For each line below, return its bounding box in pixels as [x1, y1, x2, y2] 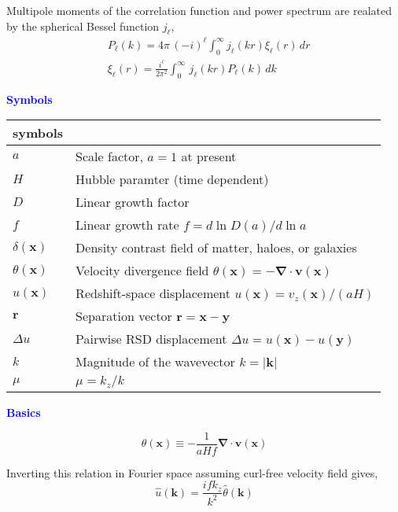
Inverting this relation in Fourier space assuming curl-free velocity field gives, [6, 464, 378, 481]
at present [181, 147, 237, 166]
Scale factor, [76, 147, 143, 166]
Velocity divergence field [76, 261, 209, 280]
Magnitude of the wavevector [76, 352, 235, 371]
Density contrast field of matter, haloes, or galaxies [76, 238, 357, 257]
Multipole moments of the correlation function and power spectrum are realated [6, 2, 392, 18]
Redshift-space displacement [76, 284, 231, 303]
